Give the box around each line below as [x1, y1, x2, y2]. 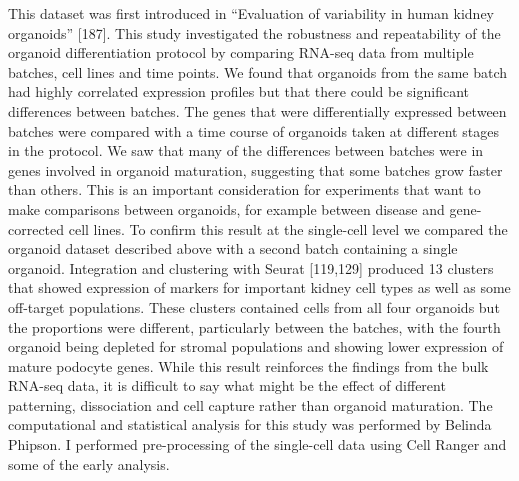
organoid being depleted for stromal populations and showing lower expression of [8, 336, 504, 357]
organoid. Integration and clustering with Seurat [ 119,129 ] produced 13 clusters [8, 257, 494, 278]
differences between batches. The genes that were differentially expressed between [8, 100, 507, 121]
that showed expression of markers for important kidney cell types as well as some [8, 277, 511, 298]
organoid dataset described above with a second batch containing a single [8, 238, 458, 259]
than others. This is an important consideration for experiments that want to [8, 179, 481, 200]
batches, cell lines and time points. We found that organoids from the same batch [8, 61, 508, 82]
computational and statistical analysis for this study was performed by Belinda [8, 414, 492, 435]
